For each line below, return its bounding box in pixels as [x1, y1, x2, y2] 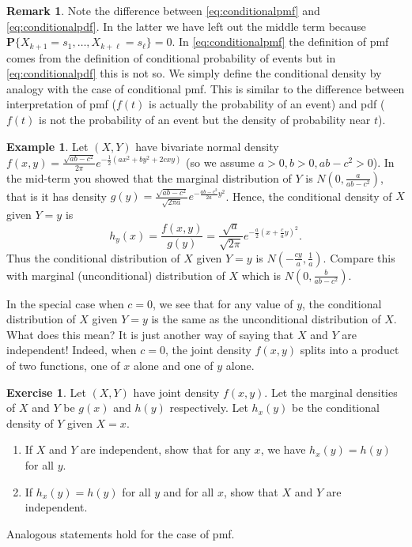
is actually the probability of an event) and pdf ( [149, 96, 385, 112]
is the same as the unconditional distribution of [151, 311, 381, 327]
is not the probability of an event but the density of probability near [39, 111, 371, 128]
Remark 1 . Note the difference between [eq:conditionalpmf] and [6, 2, 320, 18]
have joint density [133, 383, 220, 400]
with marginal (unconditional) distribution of [6, 266, 225, 283]
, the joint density [164, 341, 251, 358]
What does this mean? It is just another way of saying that [6, 326, 294, 342]
